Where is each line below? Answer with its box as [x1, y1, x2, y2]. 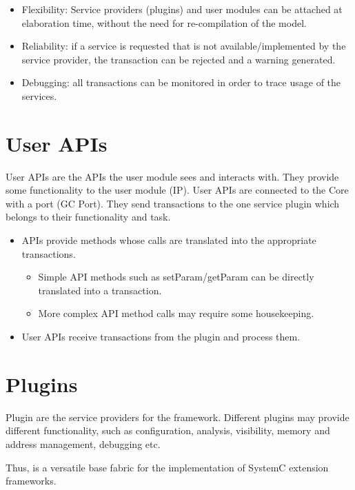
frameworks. [6, 473, 57, 488]
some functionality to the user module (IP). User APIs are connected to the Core [6, 183, 349, 197]
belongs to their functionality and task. [6, 210, 171, 224]
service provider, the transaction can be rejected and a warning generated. [21, 52, 336, 66]
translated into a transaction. [38, 283, 162, 297]
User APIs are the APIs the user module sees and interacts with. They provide [6, 169, 339, 183]
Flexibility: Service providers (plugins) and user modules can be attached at [21, 2, 343, 16]
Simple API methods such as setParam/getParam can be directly [38, 269, 314, 284]
